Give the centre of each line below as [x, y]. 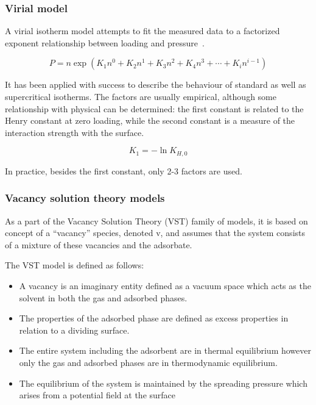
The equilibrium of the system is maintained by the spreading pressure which [163, 383]
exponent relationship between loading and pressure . [105, 42]
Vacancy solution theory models [85, 198]
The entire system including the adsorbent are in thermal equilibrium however [165, 350]
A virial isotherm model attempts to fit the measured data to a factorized [142, 31]
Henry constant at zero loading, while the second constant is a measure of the [150, 120]
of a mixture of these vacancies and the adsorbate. [99, 244]
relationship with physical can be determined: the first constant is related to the [154, 108]
